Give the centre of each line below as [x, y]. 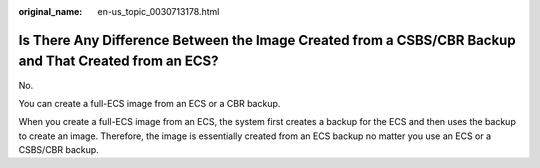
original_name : [50, 11]
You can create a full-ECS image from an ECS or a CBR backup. [149, 103]
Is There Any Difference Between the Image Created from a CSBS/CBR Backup [267, 40]
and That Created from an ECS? [118, 61]
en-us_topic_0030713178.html [158, 11]
